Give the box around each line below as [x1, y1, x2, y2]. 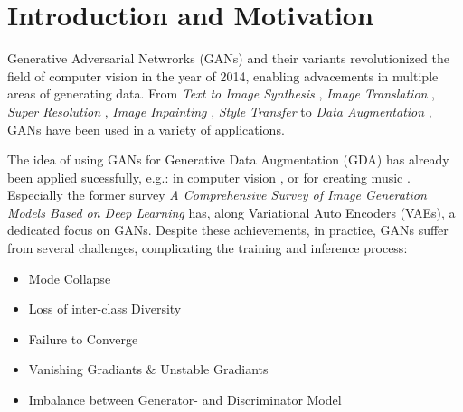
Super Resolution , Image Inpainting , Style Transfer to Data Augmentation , [7, 101, 432, 120]
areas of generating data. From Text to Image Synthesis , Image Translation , [7, 84, 436, 103]
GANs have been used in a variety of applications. [7, 119, 285, 138]
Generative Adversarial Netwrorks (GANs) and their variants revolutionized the [7, 49, 449, 68]
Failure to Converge [28, 329, 138, 348]
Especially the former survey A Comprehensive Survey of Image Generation [7, 185, 427, 204]
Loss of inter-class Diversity [28, 299, 182, 318]
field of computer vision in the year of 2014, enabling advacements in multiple [7, 66, 439, 85]
